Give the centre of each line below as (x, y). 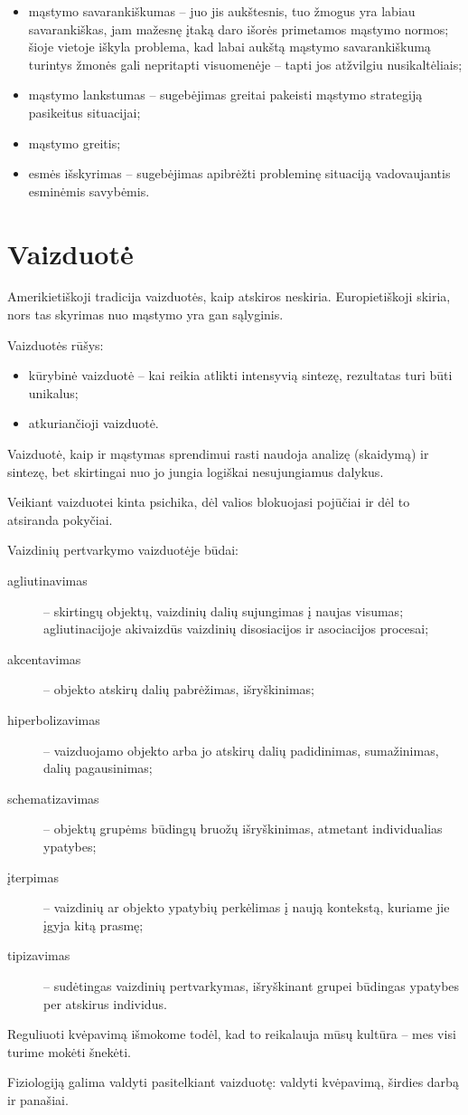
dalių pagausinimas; (98, 768)
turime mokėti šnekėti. (69, 1051)
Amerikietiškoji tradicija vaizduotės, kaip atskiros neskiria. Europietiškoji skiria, (229, 296)
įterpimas (33, 877)
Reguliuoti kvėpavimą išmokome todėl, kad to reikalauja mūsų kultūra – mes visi (232, 1034)
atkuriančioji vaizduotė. (94, 423)
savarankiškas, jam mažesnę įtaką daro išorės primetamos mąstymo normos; (239, 29)
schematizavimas (53, 798)
